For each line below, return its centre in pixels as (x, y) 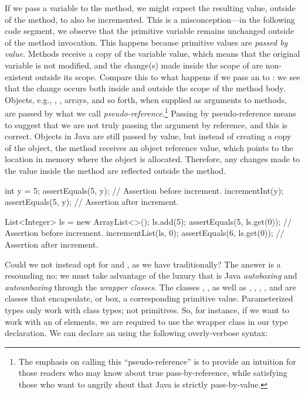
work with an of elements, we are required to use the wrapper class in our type (146, 321)
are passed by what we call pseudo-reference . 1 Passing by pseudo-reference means (150, 112)
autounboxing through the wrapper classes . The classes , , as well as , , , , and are (150, 287)
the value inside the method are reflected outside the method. (116, 170)
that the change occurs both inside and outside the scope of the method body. (145, 88)
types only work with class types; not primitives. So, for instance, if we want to (147, 309)
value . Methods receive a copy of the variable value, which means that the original (152, 54)
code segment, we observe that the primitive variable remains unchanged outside (150, 31)
